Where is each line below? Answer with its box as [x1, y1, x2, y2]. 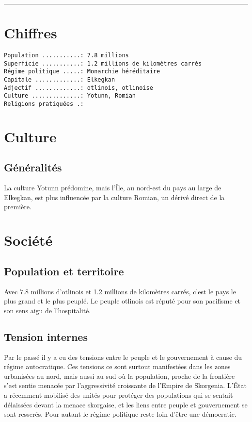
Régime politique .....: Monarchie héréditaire [4, 68, 160, 75]
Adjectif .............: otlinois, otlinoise [4, 84, 153, 91]
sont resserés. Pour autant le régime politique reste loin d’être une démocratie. [4, 409, 236, 419]
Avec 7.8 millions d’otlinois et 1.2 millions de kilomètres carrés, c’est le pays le [4, 286, 236, 296]
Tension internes [4, 329, 88, 344]
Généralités [4, 160, 62, 175]
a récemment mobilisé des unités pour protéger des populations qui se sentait [4, 390, 233, 400]
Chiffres [4, 23, 57, 43]
